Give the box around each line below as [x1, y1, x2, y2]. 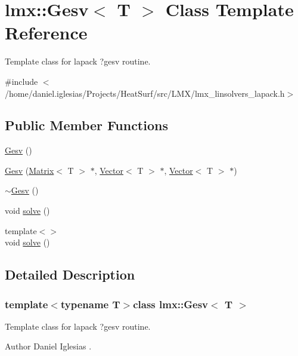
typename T [60, 296, 120, 311]
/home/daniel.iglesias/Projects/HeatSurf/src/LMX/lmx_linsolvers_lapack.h [5, 87, 285, 99]
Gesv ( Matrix [5, 164, 54, 176]
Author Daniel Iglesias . [5, 340, 92, 352]
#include [5, 75, 38, 87]
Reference [5, 20, 88, 45]
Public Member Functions [5, 116, 168, 134]
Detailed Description [5, 265, 135, 284]
